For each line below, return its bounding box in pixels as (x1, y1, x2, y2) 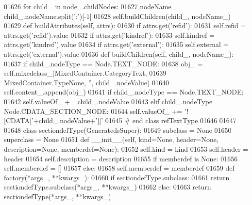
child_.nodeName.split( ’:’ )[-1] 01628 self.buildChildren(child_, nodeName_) (4, 11, 231, 21)
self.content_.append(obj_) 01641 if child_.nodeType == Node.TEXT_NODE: (4, 87, 244, 97)
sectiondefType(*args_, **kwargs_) (4, 191, 111, 201)
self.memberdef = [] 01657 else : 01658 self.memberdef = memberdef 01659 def (4, 163, 235, 173)
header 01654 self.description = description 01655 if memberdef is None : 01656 (4, 153, 238, 163)
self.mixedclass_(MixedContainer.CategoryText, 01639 (4, 68, 167, 78)
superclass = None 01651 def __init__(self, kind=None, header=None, (4, 134, 218, 144)
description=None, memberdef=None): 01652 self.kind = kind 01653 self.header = (4, 143, 249, 154)
